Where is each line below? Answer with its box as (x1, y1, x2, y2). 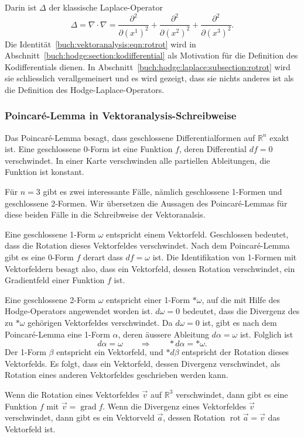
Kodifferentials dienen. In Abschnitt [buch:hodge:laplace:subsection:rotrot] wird (5, 60, 291, 73)
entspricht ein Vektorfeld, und (56, 346, 163, 358)
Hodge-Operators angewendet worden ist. (5, 305, 153, 317)
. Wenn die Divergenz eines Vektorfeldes (103, 400, 247, 412)
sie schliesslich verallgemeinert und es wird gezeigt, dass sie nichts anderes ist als (5, 72, 294, 84)
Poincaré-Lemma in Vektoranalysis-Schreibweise (5, 108, 237, 123)
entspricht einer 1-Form (106, 293, 190, 305)
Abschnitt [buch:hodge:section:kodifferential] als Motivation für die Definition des (5, 49, 298, 61)
